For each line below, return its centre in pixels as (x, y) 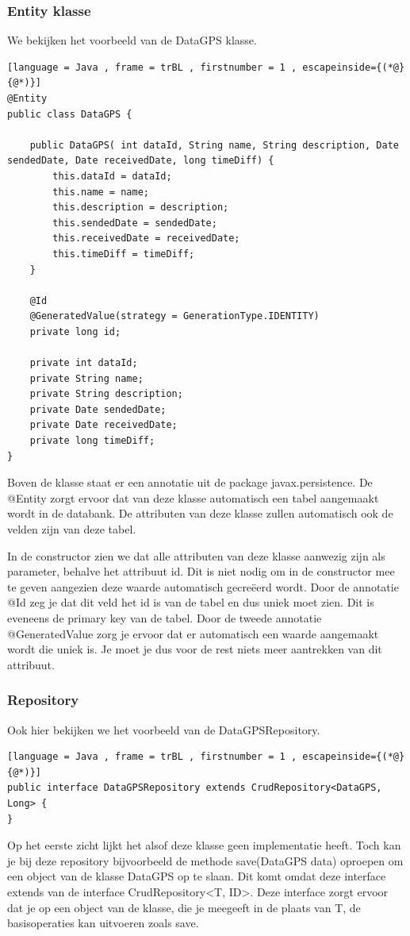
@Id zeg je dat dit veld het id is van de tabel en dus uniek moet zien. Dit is (191, 602)
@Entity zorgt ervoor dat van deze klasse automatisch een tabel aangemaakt (193, 497)
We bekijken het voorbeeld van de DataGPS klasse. (132, 40)
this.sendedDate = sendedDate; (135, 223)
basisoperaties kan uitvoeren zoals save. (103, 923)
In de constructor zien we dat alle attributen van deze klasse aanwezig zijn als (196, 555)
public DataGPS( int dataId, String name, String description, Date (214, 145)
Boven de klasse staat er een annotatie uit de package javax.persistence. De (190, 482)
